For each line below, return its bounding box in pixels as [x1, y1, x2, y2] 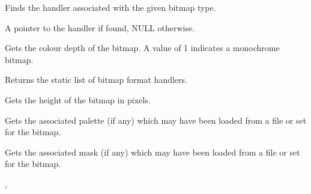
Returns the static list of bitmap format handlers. [5, 73, 187, 86]
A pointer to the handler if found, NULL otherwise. [5, 21, 195, 34]
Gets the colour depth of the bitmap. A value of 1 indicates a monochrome [5, 41, 280, 54]
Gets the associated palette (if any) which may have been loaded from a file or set [5, 114, 307, 126]
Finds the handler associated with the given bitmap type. [5, 1, 216, 13]
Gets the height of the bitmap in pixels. [5, 93, 151, 106]
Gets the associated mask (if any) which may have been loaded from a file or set [5, 145, 300, 158]
